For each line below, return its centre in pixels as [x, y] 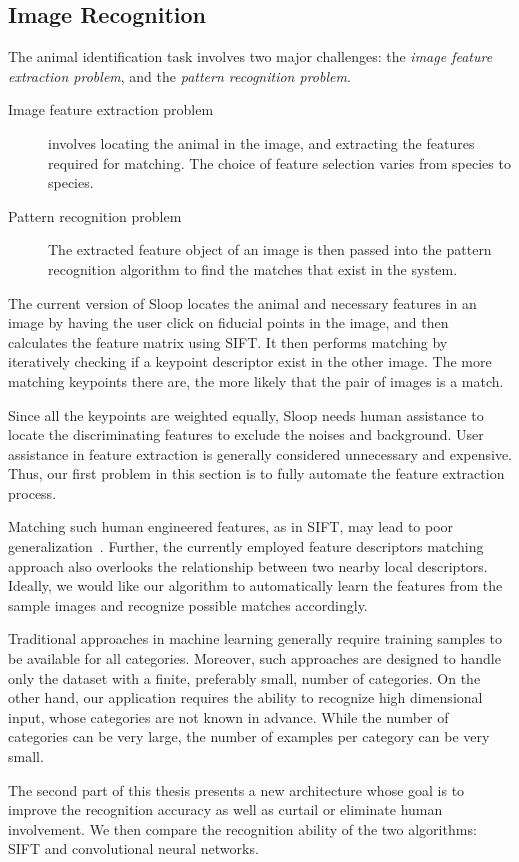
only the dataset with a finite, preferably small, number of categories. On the [244, 677]
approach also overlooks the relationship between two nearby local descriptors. [248, 565]
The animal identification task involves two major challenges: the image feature [250, 56]
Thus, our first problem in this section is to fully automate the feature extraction [256, 473]
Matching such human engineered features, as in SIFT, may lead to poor [231, 526]
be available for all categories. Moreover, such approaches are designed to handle [254, 658]
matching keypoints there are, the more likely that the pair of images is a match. [256, 380]
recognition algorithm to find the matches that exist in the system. [253, 268]
